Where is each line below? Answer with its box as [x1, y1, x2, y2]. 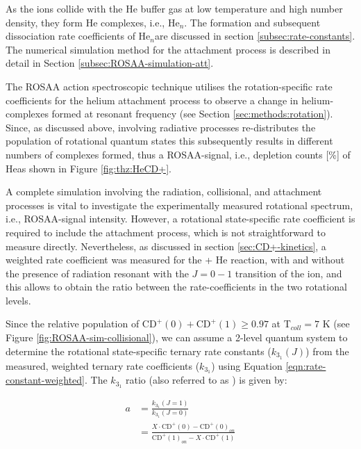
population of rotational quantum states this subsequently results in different [6, 133, 333, 148]
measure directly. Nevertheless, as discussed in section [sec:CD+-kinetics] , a [6, 238, 326, 253]
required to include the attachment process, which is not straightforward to [6, 224, 326, 239]
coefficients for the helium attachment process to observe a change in [6, 92, 299, 107]
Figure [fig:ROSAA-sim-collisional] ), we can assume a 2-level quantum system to [6, 330, 348, 345]
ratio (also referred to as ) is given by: [126, 373, 287, 387]
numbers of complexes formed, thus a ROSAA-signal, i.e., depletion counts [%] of [6, 147, 351, 161]
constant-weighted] [6, 373, 85, 387]
